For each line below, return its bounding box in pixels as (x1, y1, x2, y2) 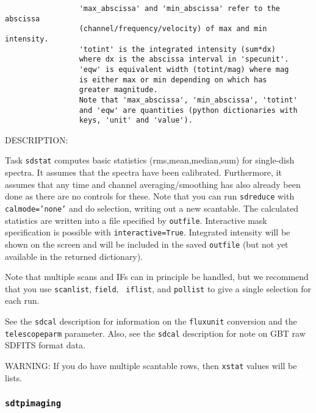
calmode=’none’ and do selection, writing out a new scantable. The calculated (5, 201, 299, 214)
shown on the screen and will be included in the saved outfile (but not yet (5, 237, 289, 250)
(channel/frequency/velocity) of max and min (79, 24, 267, 34)
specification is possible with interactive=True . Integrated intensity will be (5, 226, 290, 239)
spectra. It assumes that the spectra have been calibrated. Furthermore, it (5, 166, 282, 179)
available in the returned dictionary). (5, 250, 143, 262)
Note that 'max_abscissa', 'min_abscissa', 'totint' (79, 95, 298, 104)
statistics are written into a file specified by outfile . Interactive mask (5, 214, 267, 226)
